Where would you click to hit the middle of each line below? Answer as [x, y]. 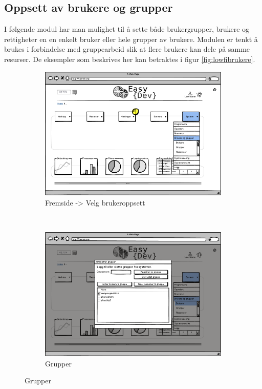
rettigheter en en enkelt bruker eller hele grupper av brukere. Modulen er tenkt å [131, 39]
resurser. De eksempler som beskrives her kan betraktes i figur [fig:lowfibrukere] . [130, 59]
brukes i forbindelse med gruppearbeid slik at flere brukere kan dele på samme [127, 49]
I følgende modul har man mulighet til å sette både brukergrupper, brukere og [127, 29]
